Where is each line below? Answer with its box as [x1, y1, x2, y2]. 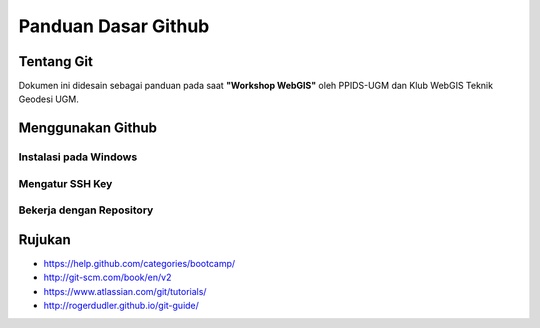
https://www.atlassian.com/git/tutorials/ [43, 285, 207, 297]
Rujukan [18, 231, 72, 248]
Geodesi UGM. [18, 93, 79, 105]
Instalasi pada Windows [18, 150, 138, 164]
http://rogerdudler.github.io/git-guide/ [43, 300, 200, 312]
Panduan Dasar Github [18, 15, 210, 37]
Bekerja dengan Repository [18, 203, 154, 217]
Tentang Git [18, 53, 94, 70]
